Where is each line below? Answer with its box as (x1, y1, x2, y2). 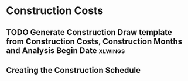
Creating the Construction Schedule (6, 65, 141, 75)
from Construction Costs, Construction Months (6, 36, 183, 46)
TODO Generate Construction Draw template (6, 27, 173, 37)
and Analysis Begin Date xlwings (6, 45, 125, 55)
